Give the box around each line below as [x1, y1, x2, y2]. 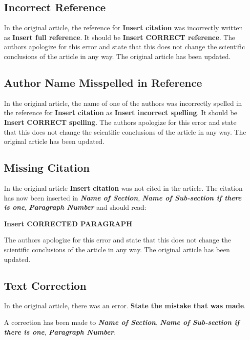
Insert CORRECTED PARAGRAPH [4, 218, 132, 228]
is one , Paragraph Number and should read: [4, 202, 146, 212]
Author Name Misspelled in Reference [4, 75, 202, 90]
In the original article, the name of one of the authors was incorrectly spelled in [4, 98, 242, 108]
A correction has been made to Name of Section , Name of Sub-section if [4, 317, 240, 327]
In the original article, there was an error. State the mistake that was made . [4, 300, 246, 311]
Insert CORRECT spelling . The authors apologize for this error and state [4, 117, 237, 127]
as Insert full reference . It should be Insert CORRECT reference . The [4, 32, 235, 42]
